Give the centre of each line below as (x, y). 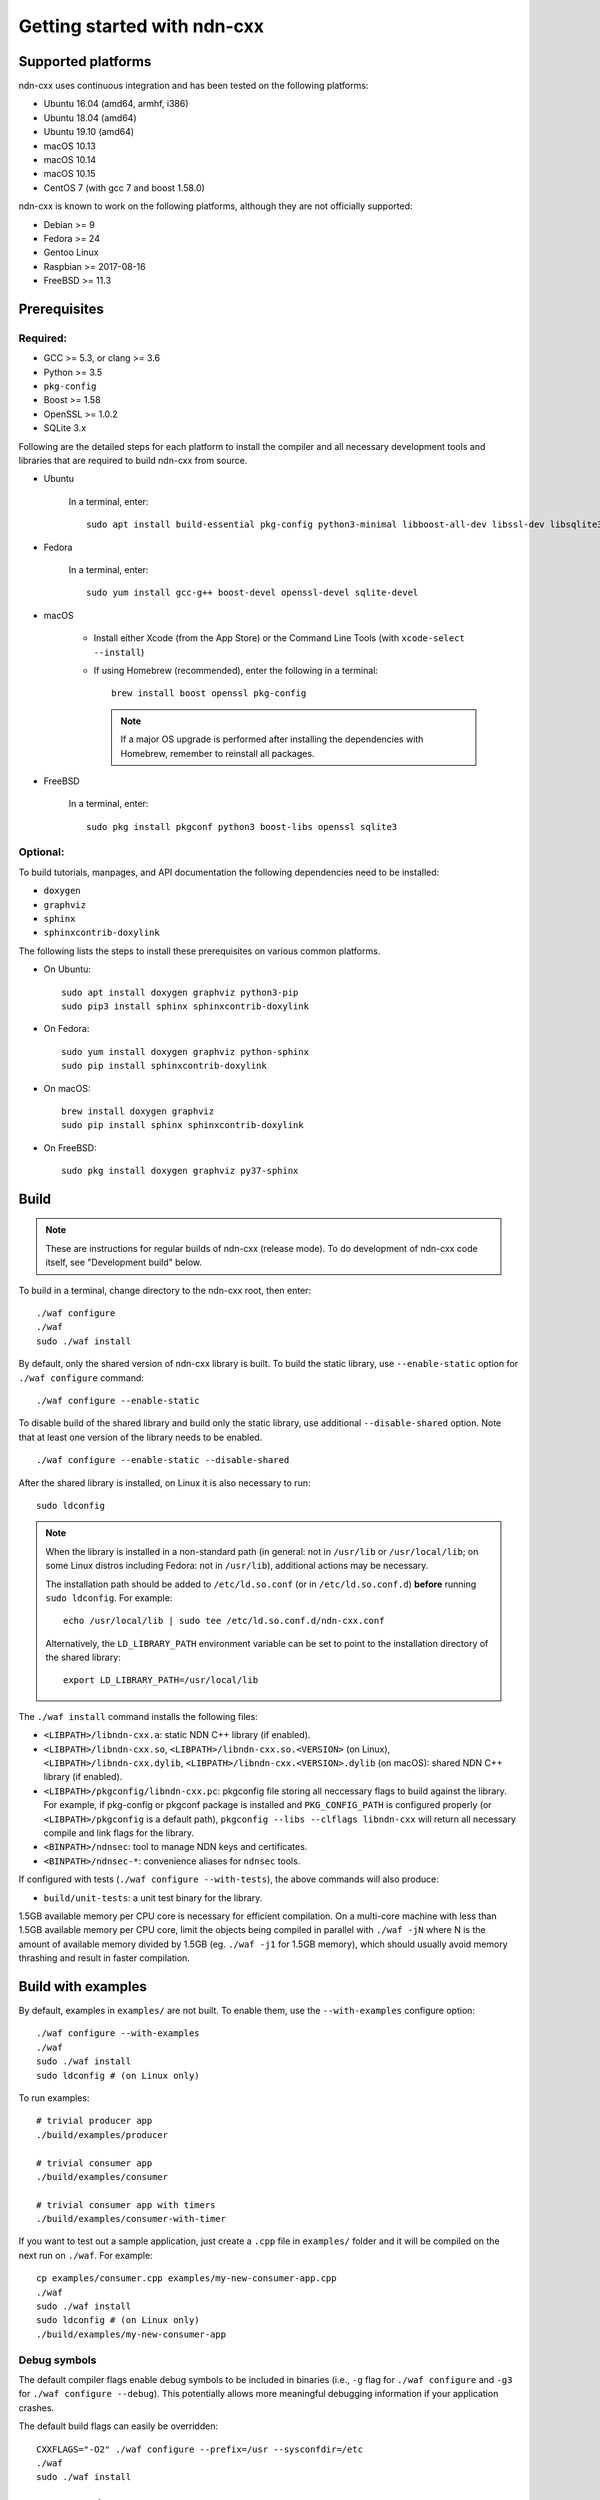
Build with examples (82, 1986)
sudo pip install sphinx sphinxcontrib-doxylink (182, 1125)
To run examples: (54, 2097)
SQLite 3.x (65, 428)
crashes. (36, 2407)
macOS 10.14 (70, 160)
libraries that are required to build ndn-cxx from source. (133, 461)
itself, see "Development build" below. (124, 1262)
